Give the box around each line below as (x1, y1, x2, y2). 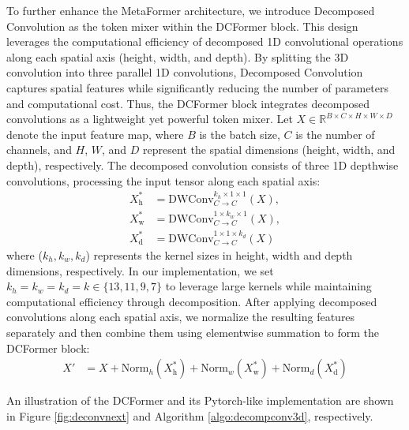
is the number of (295, 125, 375, 142)
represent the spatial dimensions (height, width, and (143, 141, 396, 158)
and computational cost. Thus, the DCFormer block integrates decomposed (6, 95, 370, 111)
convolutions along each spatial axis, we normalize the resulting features (6, 308, 355, 325)
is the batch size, (199, 125, 280, 142)
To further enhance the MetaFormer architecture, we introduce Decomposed (6, 2, 375, 18)
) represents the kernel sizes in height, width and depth (85, 246, 353, 263)
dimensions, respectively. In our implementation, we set (6, 262, 274, 279)
